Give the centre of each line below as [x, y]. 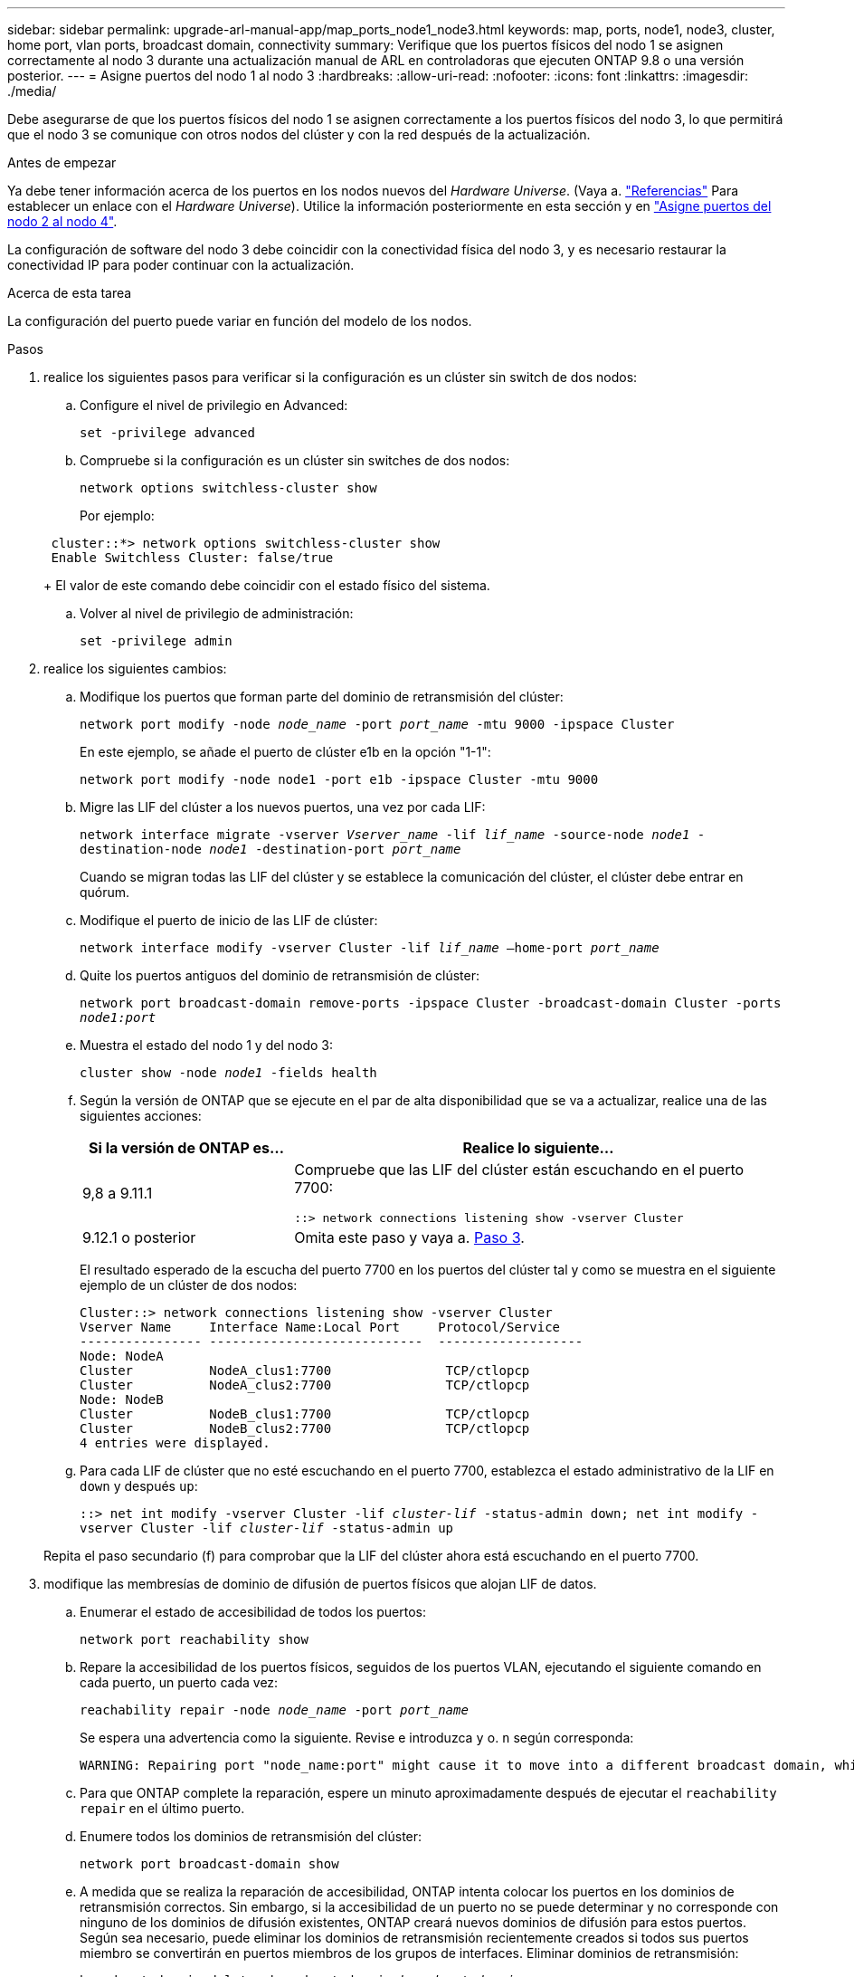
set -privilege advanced [167, 433]
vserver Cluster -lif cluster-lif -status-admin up [267, 1528]
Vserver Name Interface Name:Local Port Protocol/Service [320, 1327]
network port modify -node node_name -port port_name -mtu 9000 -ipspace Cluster [377, 724]
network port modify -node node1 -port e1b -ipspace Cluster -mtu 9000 [339, 779]
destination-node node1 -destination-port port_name [270, 849]
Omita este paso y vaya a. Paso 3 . [409, 1237]
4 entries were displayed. [175, 1443]
